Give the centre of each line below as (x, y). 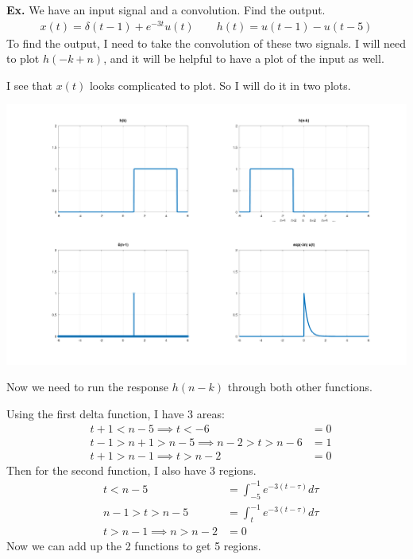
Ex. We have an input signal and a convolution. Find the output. (166, 10)
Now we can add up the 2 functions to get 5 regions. (134, 545)
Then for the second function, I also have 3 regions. (131, 470)
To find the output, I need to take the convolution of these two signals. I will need (206, 43)
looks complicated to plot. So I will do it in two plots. (220, 85)
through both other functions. (300, 387)
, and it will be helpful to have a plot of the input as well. (244, 58)
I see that (30, 85)
